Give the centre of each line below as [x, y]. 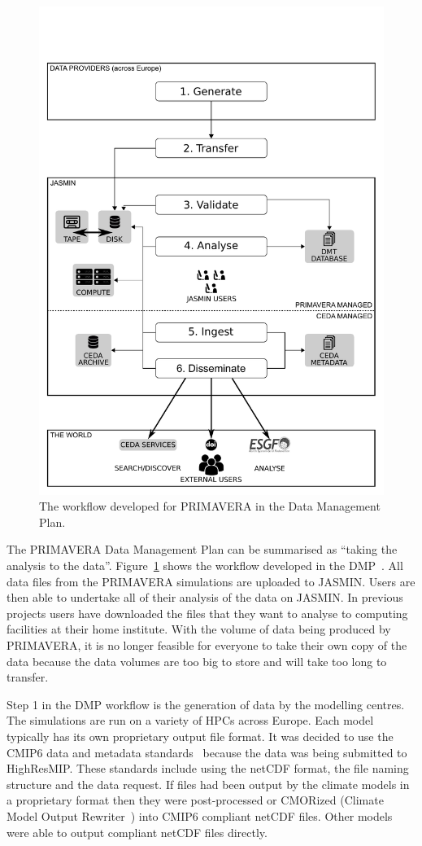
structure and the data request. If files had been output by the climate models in [208, 784]
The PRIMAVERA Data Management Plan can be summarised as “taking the [202, 549]
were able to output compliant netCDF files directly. [137, 832]
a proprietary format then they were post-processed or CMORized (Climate [195, 800]
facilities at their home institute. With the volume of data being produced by [199, 629]
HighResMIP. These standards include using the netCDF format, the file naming [208, 768]
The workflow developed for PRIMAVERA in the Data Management [210, 506]
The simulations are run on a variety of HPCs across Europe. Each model [190, 720]
